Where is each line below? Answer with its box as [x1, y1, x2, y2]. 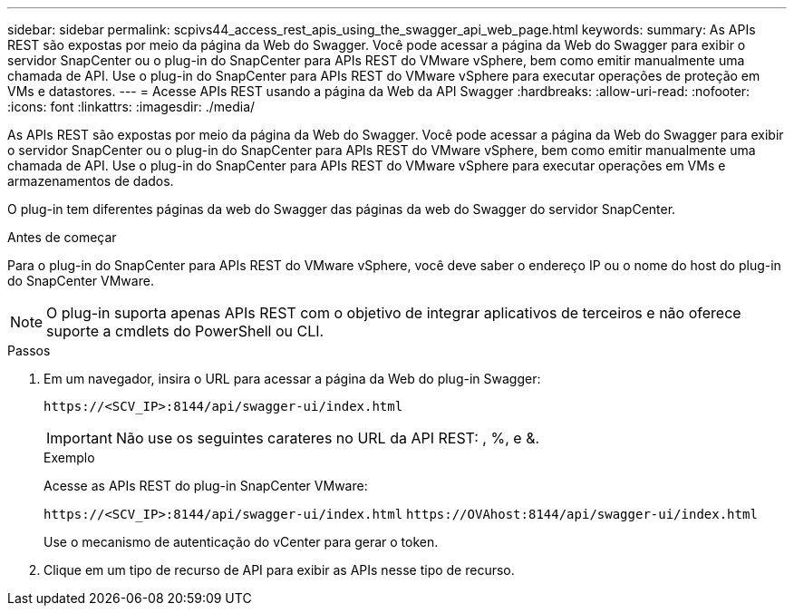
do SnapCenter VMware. [7, 273, 154, 288]
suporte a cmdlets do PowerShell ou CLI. [46, 322, 324, 340]
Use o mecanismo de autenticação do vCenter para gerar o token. [44, 534, 439, 550]
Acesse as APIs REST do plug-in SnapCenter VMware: [44, 478, 368, 493]
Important [46, 429, 112, 447]
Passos [7, 343, 51, 358]
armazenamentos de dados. [7, 173, 174, 189]
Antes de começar [7, 229, 117, 245]
